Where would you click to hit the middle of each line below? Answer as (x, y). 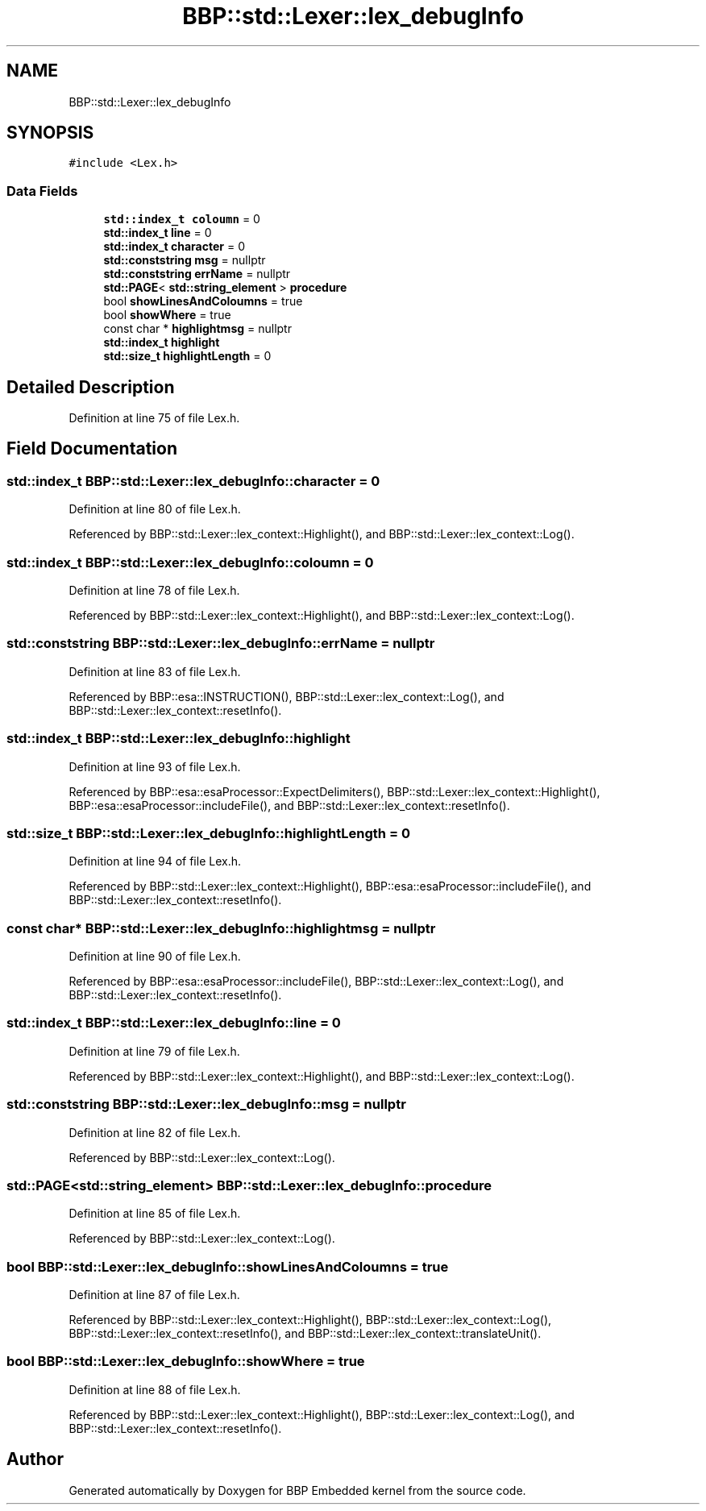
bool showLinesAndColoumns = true (203, 301)
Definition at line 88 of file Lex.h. (155, 1389)
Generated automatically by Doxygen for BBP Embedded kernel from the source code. (297, 1490)
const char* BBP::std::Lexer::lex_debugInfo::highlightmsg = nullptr (221, 928)
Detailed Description (91, 387)
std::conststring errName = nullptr (197, 274)
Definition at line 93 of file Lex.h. (155, 766)
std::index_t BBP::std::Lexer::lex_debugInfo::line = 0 (174, 1023)
